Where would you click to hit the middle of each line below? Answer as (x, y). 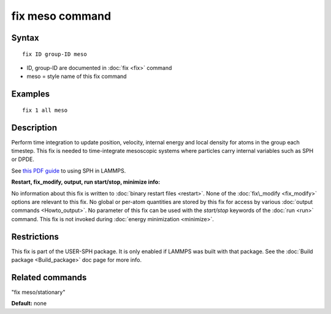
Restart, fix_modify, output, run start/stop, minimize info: (86, 182)
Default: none (29, 304)
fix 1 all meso (45, 110)
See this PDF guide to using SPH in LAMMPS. (69, 171)
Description (34, 128)
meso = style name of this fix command (77, 76)
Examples (31, 94)
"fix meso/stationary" (38, 292)
